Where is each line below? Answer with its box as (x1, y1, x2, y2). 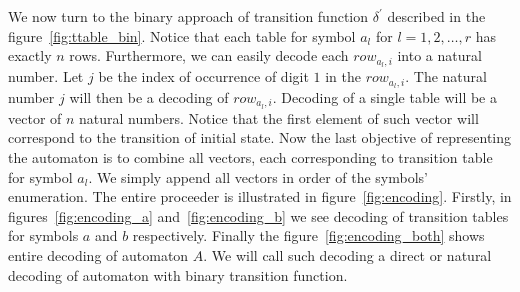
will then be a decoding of (69, 86, 229, 107)
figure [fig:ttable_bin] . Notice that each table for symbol (8, 25, 356, 46)
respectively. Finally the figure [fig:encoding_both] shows (132, 225, 485, 246)
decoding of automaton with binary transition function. (8, 264, 348, 285)
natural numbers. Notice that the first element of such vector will (79, 107, 479, 128)
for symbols (8, 225, 79, 246)
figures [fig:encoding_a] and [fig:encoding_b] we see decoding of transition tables (8, 205, 509, 226)
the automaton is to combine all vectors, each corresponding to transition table (8, 146, 493, 167)
